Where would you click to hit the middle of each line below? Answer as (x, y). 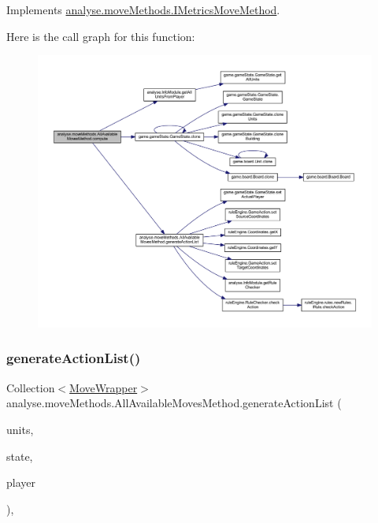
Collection (31, 387)
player (21, 482)
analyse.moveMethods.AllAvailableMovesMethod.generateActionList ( (174, 403)
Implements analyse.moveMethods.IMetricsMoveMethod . (143, 9)
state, (20, 456)
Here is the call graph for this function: (101, 36)
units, (20, 429)
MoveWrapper (104, 387)
